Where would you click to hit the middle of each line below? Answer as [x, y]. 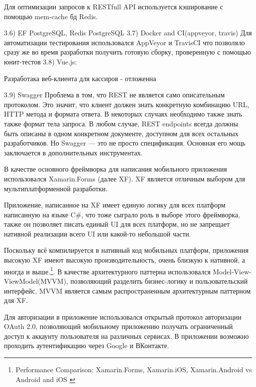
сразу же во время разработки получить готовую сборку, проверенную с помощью [128, 52]
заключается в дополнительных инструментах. [73, 152]
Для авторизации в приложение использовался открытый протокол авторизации [123, 316]
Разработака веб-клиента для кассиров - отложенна [80, 78]
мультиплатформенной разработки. [56, 188]
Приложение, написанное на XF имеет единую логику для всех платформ [115, 205]
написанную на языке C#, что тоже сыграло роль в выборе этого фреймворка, [122, 214]
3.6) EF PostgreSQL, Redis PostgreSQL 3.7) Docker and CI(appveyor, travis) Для [128, 33]
